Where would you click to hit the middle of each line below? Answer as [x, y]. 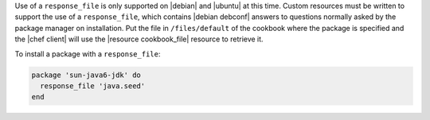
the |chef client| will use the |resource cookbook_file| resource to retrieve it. [139, 39]
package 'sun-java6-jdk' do [86, 75]
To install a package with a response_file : [88, 54]
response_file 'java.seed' [93, 86]
